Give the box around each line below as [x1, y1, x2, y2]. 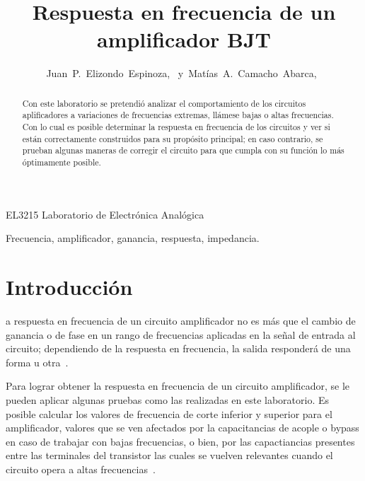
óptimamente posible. [22, 156, 101, 168]
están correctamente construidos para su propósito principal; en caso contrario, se [22, 132, 323, 144]
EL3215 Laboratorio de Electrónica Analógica [6, 207, 204, 221]
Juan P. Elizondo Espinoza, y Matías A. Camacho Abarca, [46, 66, 317, 81]
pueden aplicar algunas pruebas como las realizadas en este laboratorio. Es [6, 392, 330, 407]
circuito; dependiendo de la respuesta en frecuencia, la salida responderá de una [6, 341, 351, 356]
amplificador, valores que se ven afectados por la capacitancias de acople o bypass [6, 420, 359, 435]
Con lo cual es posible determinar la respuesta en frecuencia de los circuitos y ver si [22, 121, 330, 133]
